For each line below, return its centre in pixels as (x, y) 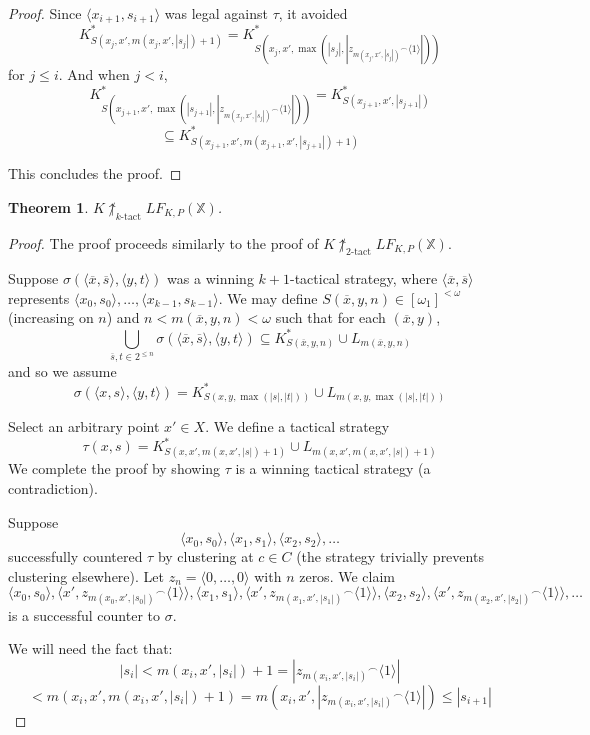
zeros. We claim (347, 575)
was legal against (216, 13)
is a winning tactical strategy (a (333, 468)
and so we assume (62, 371)
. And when (94, 74)
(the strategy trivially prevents (390, 556)
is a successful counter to (84, 614)
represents (39, 297)
